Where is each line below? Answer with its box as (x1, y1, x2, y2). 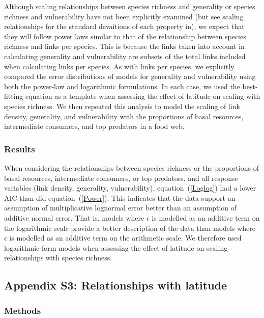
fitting (4, 91, 23, 101)
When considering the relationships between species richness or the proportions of (4, 162, 259, 173)
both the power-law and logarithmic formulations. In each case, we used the (4, 81, 240, 91)
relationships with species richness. (4, 252, 112, 263)
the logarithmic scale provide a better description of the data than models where (4, 222, 255, 233)
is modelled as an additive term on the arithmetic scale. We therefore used (9, 232, 242, 243)
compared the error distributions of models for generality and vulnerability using (4, 71, 256, 82)
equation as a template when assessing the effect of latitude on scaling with (25, 91, 260, 101)
